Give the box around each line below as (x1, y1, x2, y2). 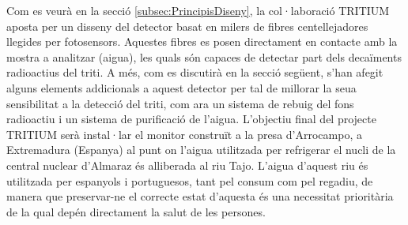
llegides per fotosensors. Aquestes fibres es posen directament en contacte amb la (6, 33, 398, 50)
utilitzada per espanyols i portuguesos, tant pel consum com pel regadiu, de (6, 172, 373, 189)
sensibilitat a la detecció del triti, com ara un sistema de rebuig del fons (6, 95, 354, 111)
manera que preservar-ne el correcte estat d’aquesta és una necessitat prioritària (6, 188, 394, 204)
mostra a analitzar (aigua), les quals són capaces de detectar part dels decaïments (6, 48, 402, 65)
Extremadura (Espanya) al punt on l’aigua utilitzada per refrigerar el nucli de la (6, 141, 396, 158)
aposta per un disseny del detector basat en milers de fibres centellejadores (6, 17, 368, 34)
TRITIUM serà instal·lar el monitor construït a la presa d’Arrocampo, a (6, 126, 362, 142)
